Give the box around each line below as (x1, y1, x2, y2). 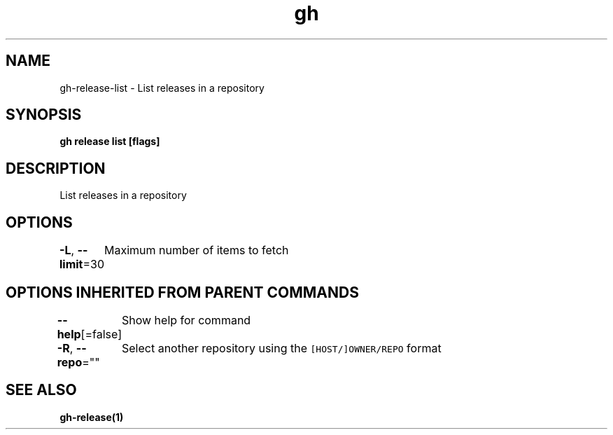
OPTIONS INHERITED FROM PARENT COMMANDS (6, 283, 359, 301)
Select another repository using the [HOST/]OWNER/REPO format (121, 340, 442, 355)
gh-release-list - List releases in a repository (59, 81, 265, 94)
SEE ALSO (6, 381, 77, 399)
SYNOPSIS (6, 106, 82, 124)
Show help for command (121, 312, 251, 327)
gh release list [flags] (59, 135, 160, 148)
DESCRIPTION (6, 159, 106, 177)
